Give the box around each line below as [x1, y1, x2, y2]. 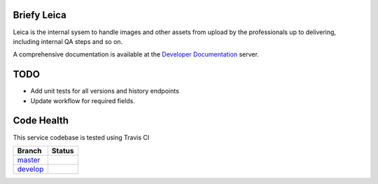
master [17, 155, 41, 164]
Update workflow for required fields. [30, 96, 136, 105]
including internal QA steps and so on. [13, 37, 123, 45]
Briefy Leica [13, 9, 66, 21]
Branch [17, 146, 42, 155]
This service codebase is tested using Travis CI [13, 133, 150, 141]
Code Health [13, 115, 69, 127]
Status [51, 146, 74, 155]
